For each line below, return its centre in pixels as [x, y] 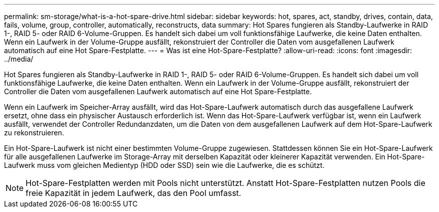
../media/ [19, 59]
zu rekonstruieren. [34, 133]
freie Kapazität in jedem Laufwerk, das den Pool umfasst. [134, 193]
